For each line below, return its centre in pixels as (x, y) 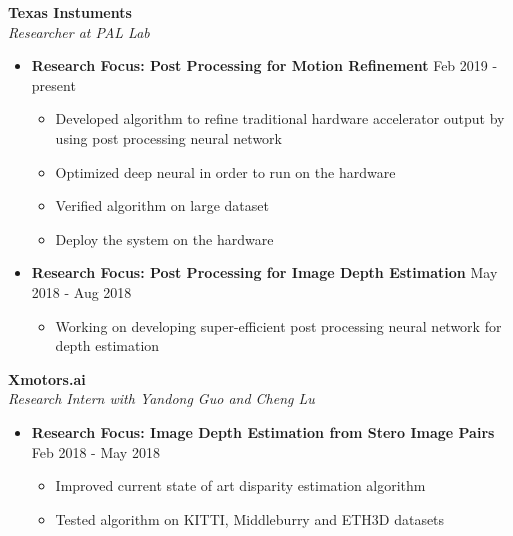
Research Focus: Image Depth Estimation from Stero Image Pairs (263, 431)
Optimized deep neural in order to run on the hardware (225, 171)
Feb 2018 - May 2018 (95, 451)
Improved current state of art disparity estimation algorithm (240, 485)
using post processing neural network (168, 137)
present (53, 84)
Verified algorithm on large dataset (162, 205)
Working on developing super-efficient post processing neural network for (278, 325)
